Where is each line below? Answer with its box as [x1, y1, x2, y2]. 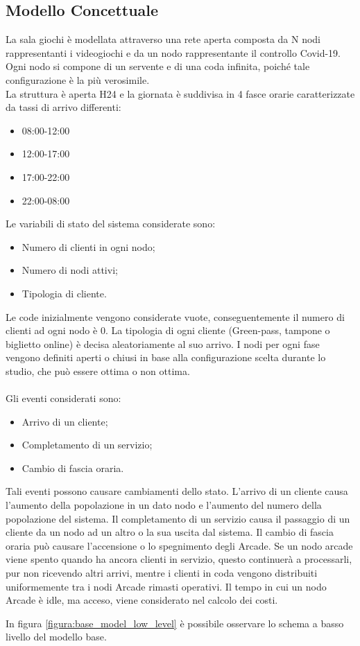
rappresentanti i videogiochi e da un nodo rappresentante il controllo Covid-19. [6, 45, 341, 60]
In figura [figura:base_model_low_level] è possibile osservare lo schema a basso [6, 616, 344, 630]
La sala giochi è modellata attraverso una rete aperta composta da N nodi [6, 32, 321, 46]
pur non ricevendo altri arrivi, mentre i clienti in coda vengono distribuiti [6, 566, 318, 580]
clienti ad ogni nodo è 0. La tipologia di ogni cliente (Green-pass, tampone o [6, 323, 330, 338]
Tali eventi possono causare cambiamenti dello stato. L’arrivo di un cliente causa [6, 484, 348, 498]
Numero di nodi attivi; [22, 263, 118, 277]
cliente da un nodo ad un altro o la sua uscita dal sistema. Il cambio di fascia [6, 525, 334, 539]
